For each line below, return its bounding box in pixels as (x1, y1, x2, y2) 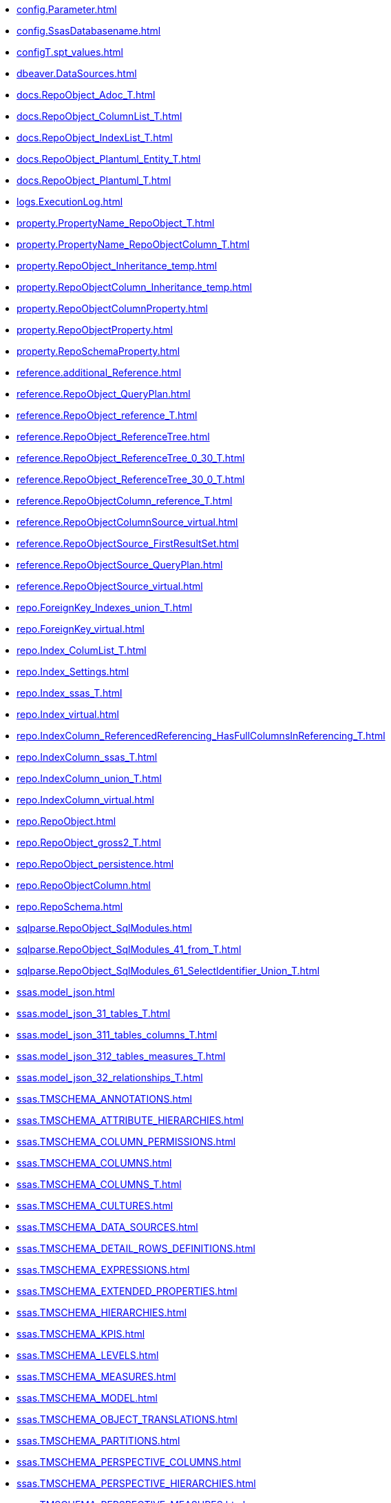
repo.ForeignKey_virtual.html (17, 623, 145, 635)
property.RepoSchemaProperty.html (17, 345, 180, 357)
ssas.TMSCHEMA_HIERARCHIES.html (17, 1307, 187, 1318)
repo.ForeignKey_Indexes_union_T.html (17, 602, 193, 613)
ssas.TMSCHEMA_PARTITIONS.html (17, 1435, 180, 1446)
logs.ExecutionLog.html (17, 196, 123, 207)
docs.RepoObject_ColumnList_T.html (17, 110, 182, 122)
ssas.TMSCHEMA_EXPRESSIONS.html (17, 1264, 190, 1276)
